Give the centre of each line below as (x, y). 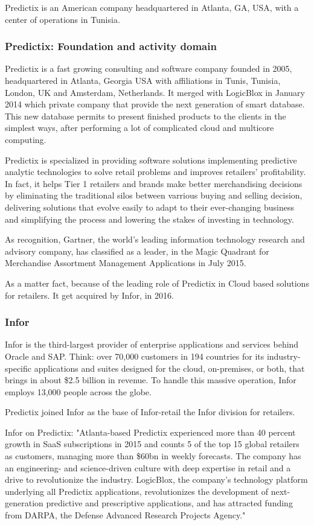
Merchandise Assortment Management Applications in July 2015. (126, 263)
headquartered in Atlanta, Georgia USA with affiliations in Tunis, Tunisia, (143, 80)
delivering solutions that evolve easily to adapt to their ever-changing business (149, 207)
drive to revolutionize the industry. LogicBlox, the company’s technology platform (156, 479)
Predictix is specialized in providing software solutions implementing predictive (151, 160)
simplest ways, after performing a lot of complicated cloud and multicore (139, 128)
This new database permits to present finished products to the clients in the (146, 116)
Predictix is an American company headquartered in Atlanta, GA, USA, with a (152, 7)
